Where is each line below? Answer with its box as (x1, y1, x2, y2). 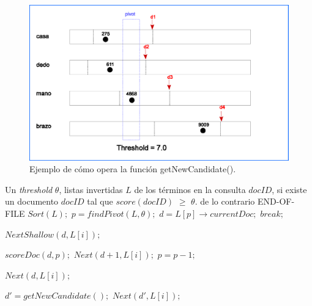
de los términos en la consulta (134, 183, 246, 195)
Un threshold (5, 183, 53, 195)
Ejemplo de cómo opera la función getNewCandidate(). (29, 162, 236, 175)
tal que (87, 195, 113, 208)
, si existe (272, 183, 307, 195)
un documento (5, 195, 59, 208)
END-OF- (258, 195, 295, 208)
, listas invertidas (59, 183, 123, 195)
